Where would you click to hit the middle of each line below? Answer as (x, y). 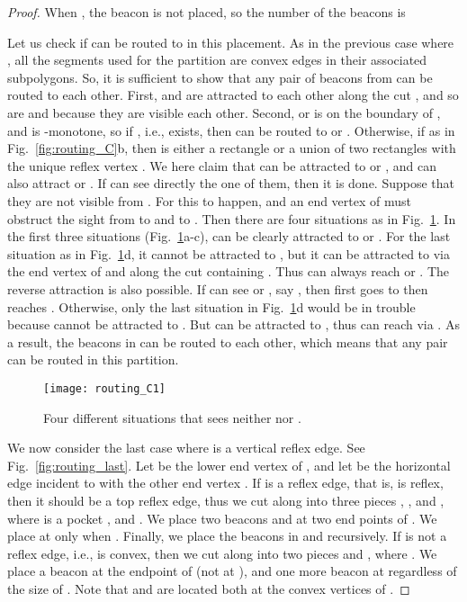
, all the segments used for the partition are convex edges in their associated (217, 60)
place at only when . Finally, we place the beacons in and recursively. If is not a (227, 536)
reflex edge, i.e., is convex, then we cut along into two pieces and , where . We (222, 553)
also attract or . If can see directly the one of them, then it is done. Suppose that (231, 183)
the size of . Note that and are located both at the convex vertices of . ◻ (209, 588)
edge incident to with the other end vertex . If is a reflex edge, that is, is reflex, (225, 483)
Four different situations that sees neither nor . (172, 417)
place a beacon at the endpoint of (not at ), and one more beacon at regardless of (232, 571)
